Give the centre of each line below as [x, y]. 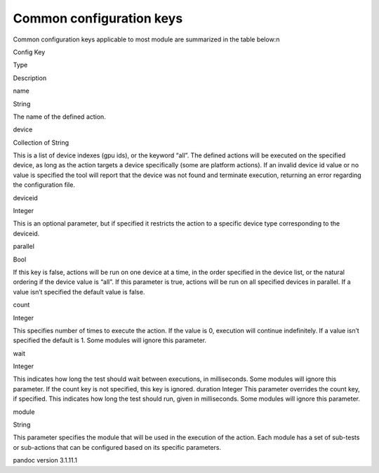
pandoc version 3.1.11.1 [45, 460]
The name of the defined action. [60, 117]
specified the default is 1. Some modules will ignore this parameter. [110, 340]
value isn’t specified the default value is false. [79, 292]
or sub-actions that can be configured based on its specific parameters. [117, 447]
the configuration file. [44, 185]
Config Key [29, 52]
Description [30, 78]
